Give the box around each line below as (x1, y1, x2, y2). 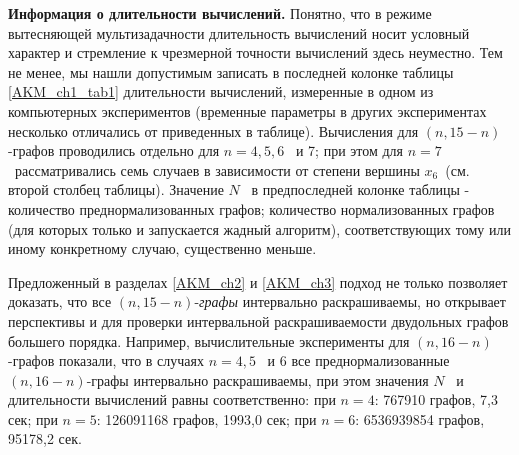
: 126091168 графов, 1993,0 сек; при (96, 408, 317, 429)
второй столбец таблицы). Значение (8, 179, 224, 200)
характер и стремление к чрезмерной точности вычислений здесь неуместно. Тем (8, 42, 503, 63)
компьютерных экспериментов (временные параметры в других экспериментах (8, 100, 487, 121)
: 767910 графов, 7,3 (374, 389, 498, 410)
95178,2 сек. (8, 428, 82, 449)
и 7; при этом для (295, 140, 404, 161)
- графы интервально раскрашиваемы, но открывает (194, 291, 506, 312)
